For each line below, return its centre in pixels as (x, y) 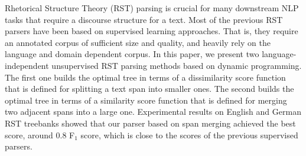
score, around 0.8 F (40, 135)
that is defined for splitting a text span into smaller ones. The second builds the (149, 89)
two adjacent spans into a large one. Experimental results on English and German (153, 112)
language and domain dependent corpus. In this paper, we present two (132, 54)
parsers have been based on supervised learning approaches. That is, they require (152, 31)
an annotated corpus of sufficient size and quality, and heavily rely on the (138, 42)
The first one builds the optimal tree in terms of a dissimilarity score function (145, 77)
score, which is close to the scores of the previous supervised (189, 135)
